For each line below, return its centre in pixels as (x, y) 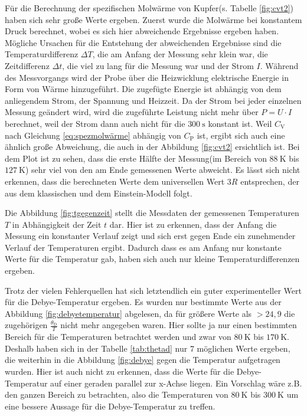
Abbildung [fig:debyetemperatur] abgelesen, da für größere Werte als (128, 313)
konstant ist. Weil (240, 123)
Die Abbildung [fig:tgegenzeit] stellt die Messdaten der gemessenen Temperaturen (152, 213)
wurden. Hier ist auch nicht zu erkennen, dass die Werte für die (120, 371)
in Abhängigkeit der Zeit (57, 224)
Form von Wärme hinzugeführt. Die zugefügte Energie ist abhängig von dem (143, 89)
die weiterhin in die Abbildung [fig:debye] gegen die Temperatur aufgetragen (143, 360)
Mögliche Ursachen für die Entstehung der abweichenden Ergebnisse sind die (143, 42)
